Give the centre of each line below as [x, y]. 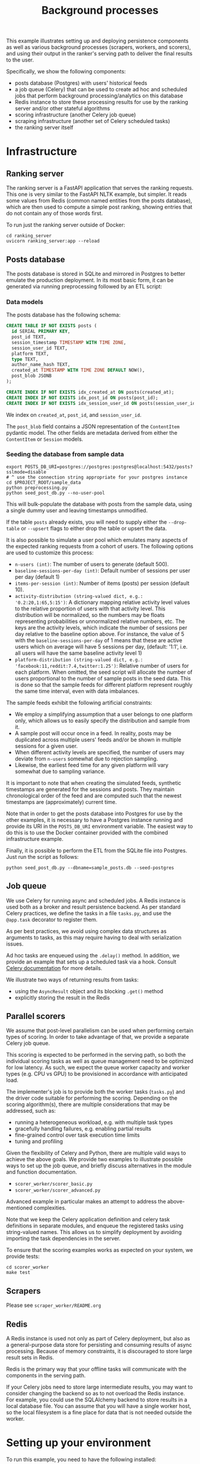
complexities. [50, 1208]
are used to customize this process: [50, 553]
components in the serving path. [46, 1376]
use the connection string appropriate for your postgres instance [102, 477]
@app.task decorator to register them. [52, 919]
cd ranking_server [29, 236]
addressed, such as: [31, 1111]
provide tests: [23, 1256]
